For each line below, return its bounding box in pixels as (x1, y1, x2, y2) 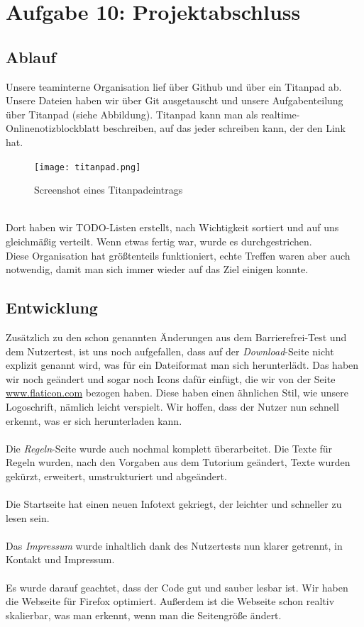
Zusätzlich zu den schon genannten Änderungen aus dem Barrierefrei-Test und (6, 329, 347, 344)
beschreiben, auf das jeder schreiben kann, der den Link (103, 121, 346, 135)
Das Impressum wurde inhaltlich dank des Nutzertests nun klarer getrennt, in (6, 538, 343, 553)
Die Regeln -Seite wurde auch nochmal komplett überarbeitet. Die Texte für (6, 440, 333, 455)
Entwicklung (6, 296, 98, 318)
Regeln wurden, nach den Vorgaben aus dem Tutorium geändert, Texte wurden (6, 455, 351, 470)
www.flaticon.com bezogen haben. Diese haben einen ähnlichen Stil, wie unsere (6, 385, 348, 400)
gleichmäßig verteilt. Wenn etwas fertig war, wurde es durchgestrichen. (6, 233, 312, 248)
